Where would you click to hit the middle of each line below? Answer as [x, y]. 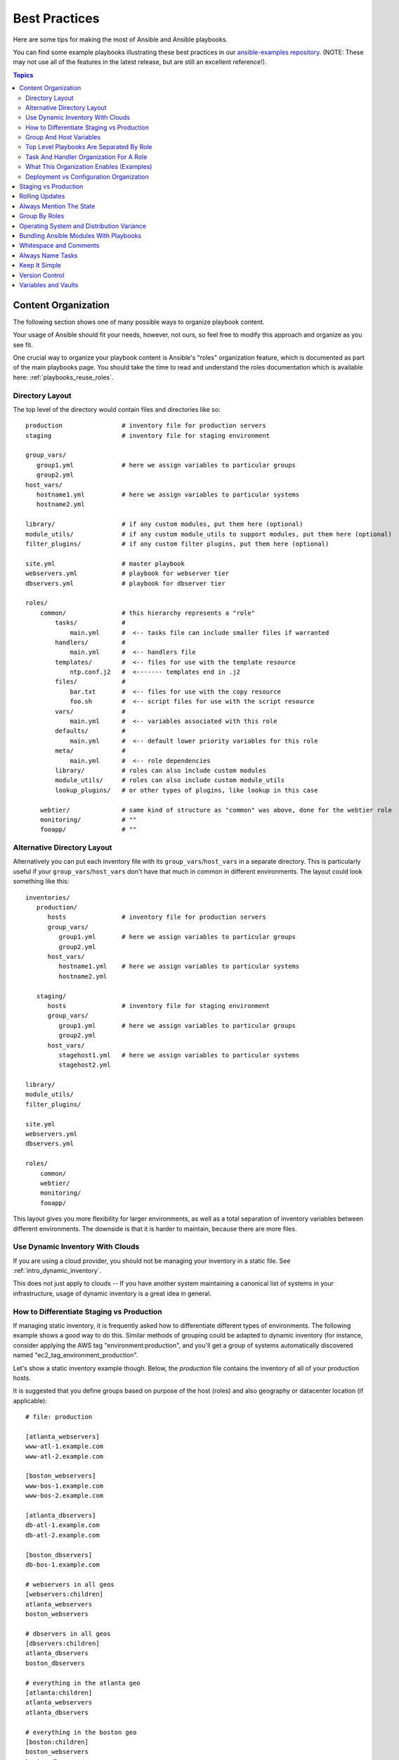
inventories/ [48, 897]
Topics [23, 75]
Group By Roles [42, 216]
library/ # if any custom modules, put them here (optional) [164, 524]
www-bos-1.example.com [65, 1486]
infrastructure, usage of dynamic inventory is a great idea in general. [112, 1293]
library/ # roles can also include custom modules [161, 770]
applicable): [30, 1400]
